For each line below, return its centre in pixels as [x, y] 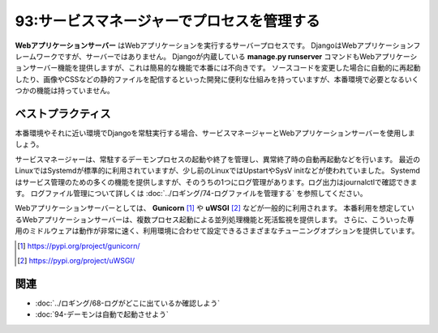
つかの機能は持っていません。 [64, 91]
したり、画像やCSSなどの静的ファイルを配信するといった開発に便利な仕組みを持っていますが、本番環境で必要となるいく [217, 79]
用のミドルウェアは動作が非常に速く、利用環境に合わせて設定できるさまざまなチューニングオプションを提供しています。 [217, 231]
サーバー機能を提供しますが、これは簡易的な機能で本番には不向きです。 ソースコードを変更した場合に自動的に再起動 [225, 68]
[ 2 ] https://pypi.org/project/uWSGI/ [76, 260]
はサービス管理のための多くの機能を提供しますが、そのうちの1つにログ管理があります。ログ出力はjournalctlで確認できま [216, 181]
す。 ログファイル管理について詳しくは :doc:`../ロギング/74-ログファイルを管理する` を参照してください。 [191, 193]
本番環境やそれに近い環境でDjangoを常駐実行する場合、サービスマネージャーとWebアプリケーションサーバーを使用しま [215, 133]
